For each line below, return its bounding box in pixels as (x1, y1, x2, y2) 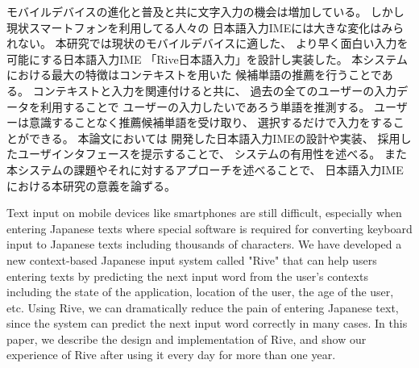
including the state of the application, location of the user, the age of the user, (6, 283, 394, 300)
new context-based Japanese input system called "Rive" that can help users (6, 251, 377, 268)
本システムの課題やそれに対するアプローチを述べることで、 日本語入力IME (6, 161, 404, 178)
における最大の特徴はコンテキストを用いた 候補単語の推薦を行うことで (6, 66, 382, 83)
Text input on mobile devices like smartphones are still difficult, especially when (6, 204, 402, 221)
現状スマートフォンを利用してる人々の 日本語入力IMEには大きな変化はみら (6, 19, 404, 36)
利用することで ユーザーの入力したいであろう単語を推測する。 (39, 98, 371, 115)
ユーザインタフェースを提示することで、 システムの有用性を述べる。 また (17, 145, 407, 162)
